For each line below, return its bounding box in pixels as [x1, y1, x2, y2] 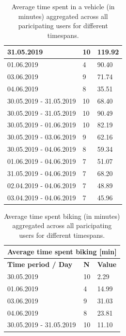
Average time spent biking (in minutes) [4, 211, 120, 221]
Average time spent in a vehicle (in [11, 1, 115, 11]
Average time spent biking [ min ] [7, 247, 117, 257]
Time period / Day [7, 259, 73, 269]
